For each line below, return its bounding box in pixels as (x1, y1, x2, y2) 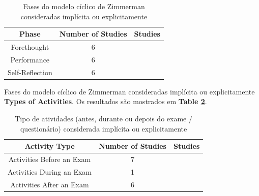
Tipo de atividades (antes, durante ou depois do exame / (15, 113, 192, 123)
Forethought (11, 42, 49, 52)
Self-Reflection (8, 67, 52, 77)
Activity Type (24, 141, 75, 151)
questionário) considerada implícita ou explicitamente (20, 123, 187, 134)
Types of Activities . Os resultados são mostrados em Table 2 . (4, 96, 207, 107)
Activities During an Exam (8, 166, 92, 177)
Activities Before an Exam (8, 154, 91, 165)
